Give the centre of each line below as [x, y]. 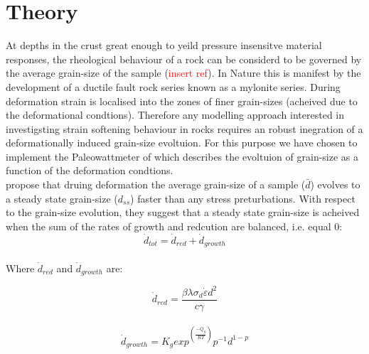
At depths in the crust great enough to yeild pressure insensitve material [164, 45]
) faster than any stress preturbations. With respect [243, 198]
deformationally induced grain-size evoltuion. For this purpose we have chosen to [182, 143]
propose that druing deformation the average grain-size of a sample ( [156, 184]
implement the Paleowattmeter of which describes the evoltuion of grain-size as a [182, 156]
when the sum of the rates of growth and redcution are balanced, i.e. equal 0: [174, 226]
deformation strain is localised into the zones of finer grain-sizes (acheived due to [182, 101]
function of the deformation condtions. [90, 170]
